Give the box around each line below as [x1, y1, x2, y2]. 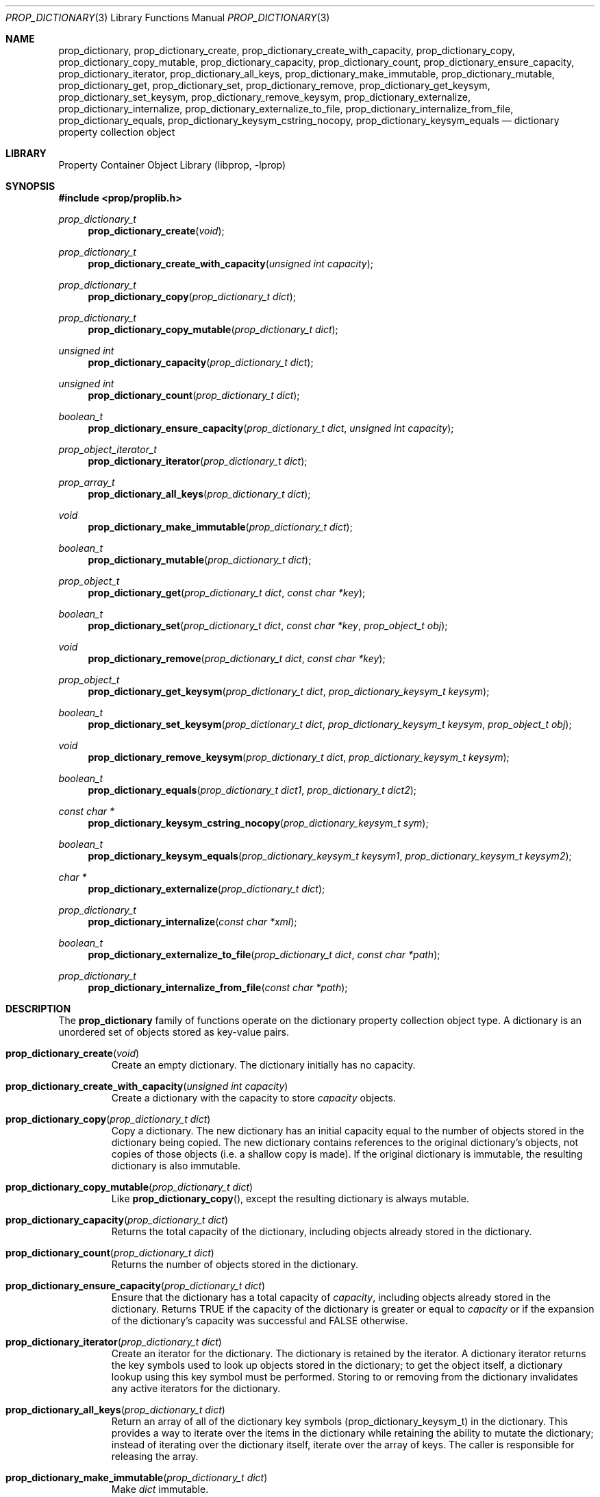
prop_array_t [58, 476, 115, 488]
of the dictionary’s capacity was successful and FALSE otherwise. [111, 1315, 408, 1326]
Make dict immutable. [111, 1483, 209, 1495]
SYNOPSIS [5, 180, 55, 192]
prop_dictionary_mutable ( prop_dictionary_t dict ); [88, 554, 312, 565]
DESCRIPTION [5, 1003, 71, 1014]
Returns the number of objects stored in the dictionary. [111, 1258, 358, 1270]
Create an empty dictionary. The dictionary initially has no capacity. [111, 1059, 416, 1071]
